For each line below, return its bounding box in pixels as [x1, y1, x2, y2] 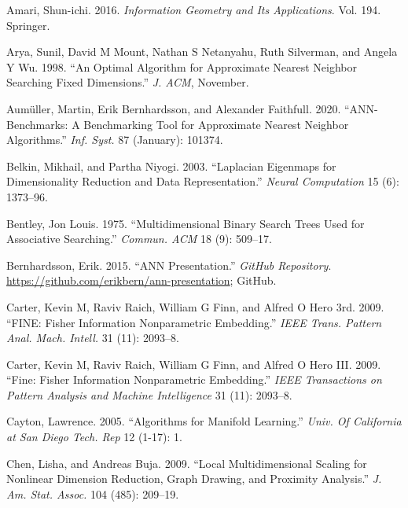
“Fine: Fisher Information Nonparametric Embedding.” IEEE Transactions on [6, 371, 382, 388]
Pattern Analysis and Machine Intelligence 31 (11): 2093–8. [6, 386, 292, 403]
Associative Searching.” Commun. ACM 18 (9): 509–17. [6, 230, 272, 247]
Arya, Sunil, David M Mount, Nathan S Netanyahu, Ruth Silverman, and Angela [6, 43, 398, 60]
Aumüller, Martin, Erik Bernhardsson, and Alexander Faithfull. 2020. [6, 100, 341, 116]
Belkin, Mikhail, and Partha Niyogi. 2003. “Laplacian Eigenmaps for [6, 157, 336, 174]
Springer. [6, 17, 50, 33]
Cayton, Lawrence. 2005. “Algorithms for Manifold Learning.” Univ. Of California [6, 413, 402, 429]
